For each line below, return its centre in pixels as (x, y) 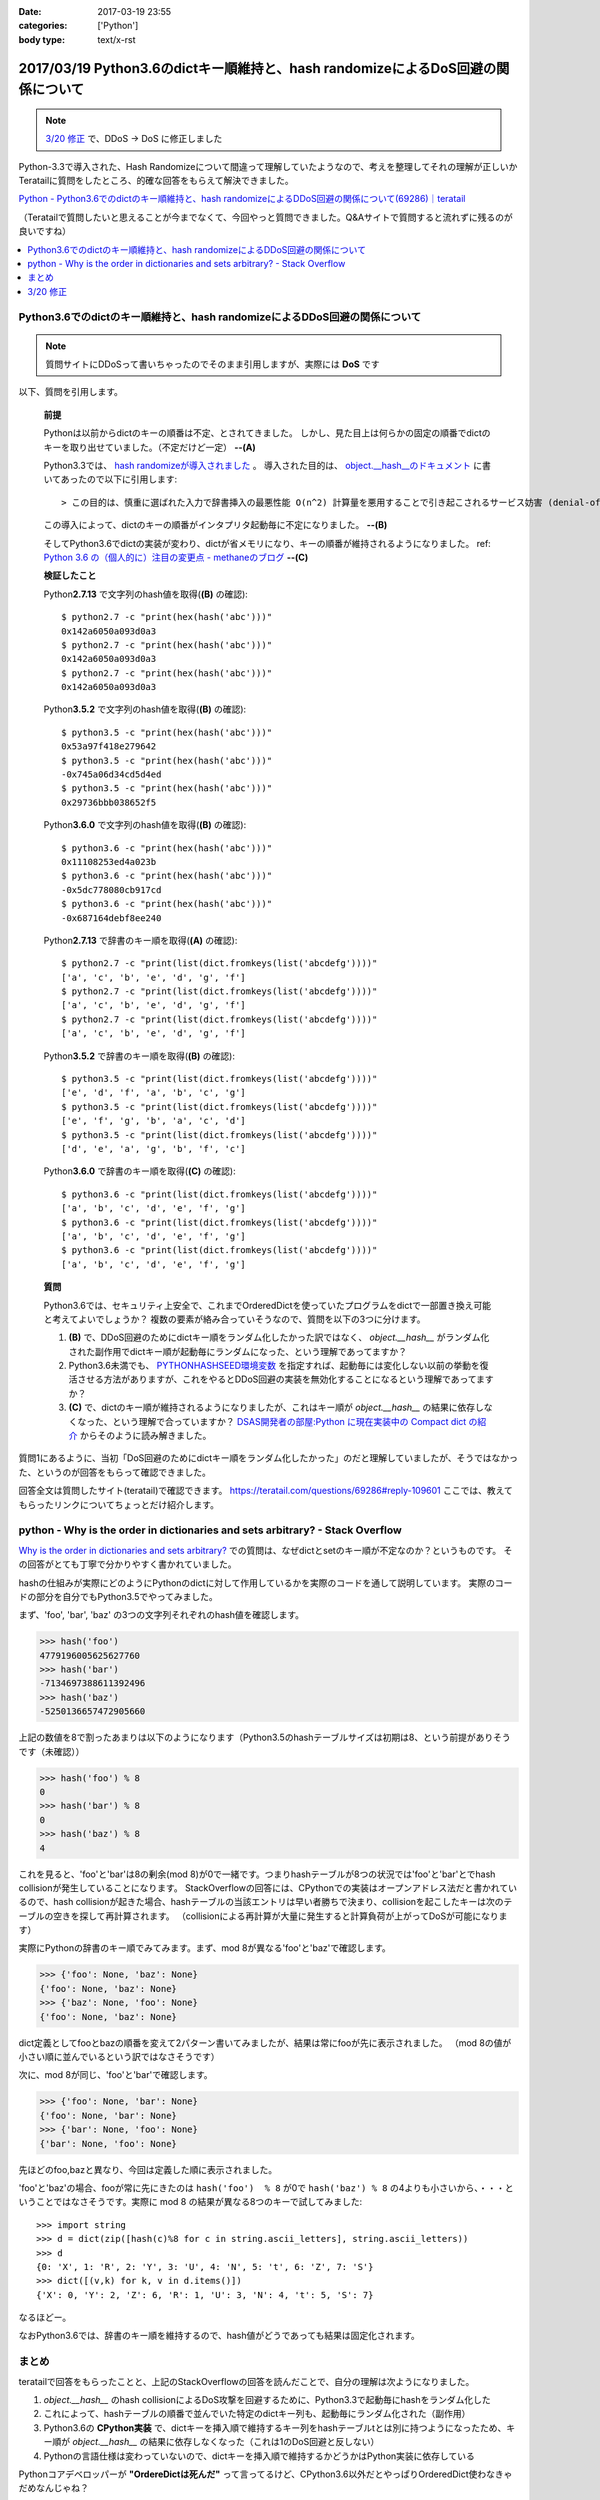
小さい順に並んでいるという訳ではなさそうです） (119, 2057)
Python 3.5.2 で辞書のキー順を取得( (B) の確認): (139, 1056)
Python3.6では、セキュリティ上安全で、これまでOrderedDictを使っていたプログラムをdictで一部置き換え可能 (267, 1305)
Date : (30, 11)
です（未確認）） (51, 1751)
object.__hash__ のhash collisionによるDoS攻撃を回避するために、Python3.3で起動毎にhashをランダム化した (267, 2399)
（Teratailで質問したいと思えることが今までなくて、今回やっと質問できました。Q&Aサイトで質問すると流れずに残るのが (266, 217)
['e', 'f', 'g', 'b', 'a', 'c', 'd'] (154, 1121)
